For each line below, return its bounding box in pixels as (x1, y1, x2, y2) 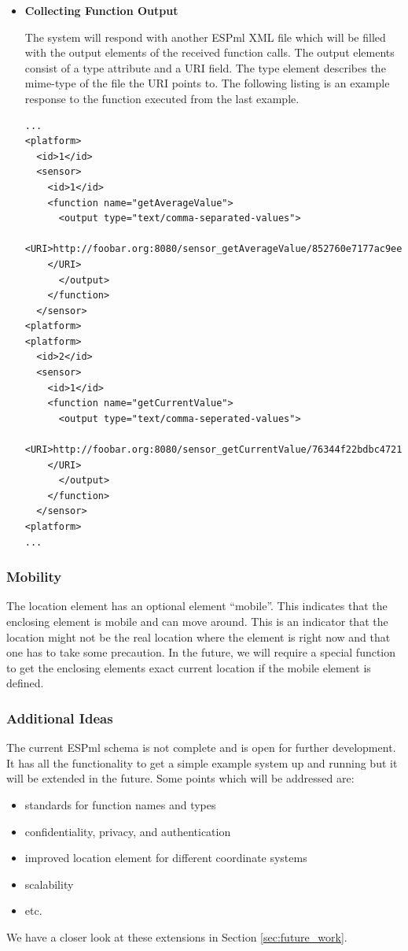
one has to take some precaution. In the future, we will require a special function (6, 644, 396, 661)
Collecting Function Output (24, 2, 178, 18)
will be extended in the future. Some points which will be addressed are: (6, 770, 355, 786)
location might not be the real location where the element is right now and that (6, 628, 391, 645)
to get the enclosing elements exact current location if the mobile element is (6, 659, 371, 675)
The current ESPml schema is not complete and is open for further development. (6, 739, 396, 756)
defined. (6, 675, 44, 691)
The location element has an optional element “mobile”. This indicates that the (6, 598, 388, 614)
